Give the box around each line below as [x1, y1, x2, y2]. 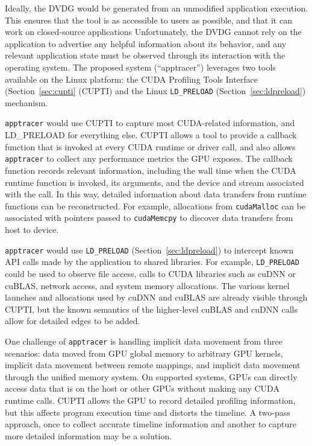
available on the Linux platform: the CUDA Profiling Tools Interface [5, 72, 258, 85]
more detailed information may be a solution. [5, 429, 172, 442]
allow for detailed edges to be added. [5, 314, 140, 327]
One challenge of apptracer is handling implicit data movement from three [5, 334, 282, 347]
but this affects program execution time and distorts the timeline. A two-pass [5, 406, 290, 418]
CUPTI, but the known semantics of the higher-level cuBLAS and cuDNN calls [5, 302, 298, 315]
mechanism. [5, 96, 48, 109]
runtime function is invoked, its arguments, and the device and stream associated [5, 176, 304, 188]
